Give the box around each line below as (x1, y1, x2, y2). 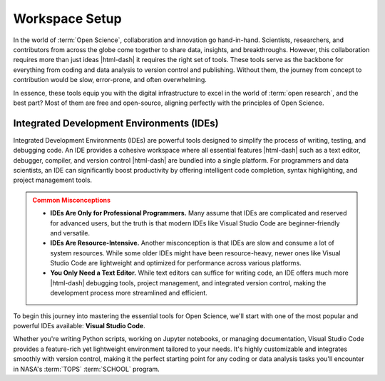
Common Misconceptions (32, 195, 111, 204)
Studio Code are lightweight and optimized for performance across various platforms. (50, 259, 302, 268)
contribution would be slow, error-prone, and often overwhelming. (13, 76, 207, 84)
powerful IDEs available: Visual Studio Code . (13, 322, 145, 330)
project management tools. (13, 176, 93, 185)
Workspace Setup (13, 11, 122, 26)
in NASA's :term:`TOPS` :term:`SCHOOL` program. (13, 365, 160, 373)
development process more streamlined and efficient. (50, 289, 208, 298)
